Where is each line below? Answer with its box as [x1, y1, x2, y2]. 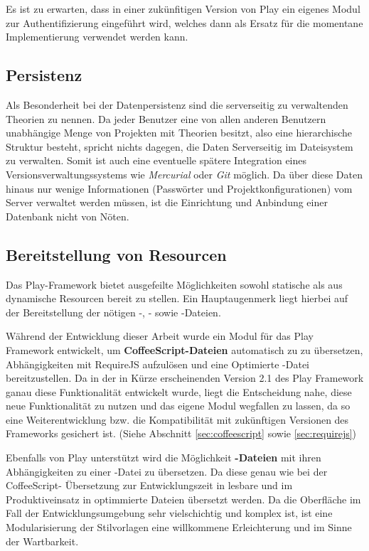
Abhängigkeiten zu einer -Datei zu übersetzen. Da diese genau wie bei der [6, 464, 328, 478]
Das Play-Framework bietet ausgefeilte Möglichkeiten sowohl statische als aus [6, 277, 343, 291]
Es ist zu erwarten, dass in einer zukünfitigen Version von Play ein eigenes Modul [6, 1, 360, 16]
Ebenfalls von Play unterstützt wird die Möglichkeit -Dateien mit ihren [6, 450, 321, 465]
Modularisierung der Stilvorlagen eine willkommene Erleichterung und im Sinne [6, 520, 352, 535]
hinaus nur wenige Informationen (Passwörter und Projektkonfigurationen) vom [6, 181, 353, 196]
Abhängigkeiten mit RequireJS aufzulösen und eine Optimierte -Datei [6, 356, 309, 371]
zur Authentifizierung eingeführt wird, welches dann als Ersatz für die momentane [6, 15, 363, 30]
